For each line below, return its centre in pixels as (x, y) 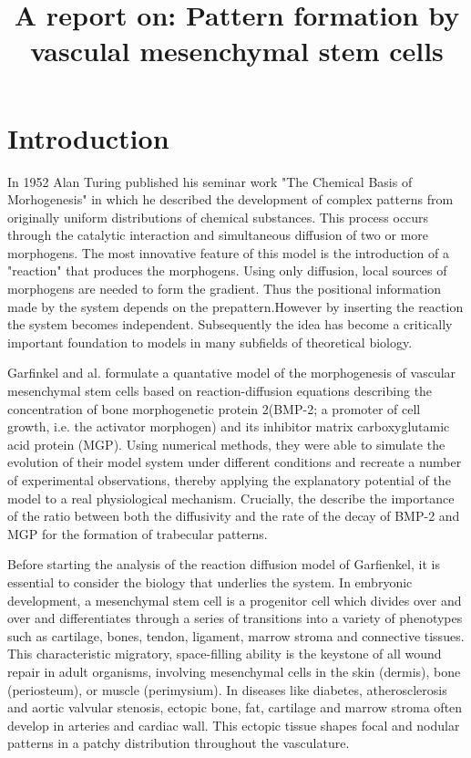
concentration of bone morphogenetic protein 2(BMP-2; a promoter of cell (214, 408)
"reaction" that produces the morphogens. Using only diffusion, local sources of (227, 270)
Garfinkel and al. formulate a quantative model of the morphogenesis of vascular (232, 373)
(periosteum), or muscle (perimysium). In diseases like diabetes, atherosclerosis (227, 689)
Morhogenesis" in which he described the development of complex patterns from (230, 199)
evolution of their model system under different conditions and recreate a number (235, 462)
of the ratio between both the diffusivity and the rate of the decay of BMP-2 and (234, 516)
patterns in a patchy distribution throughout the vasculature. (179, 743)
